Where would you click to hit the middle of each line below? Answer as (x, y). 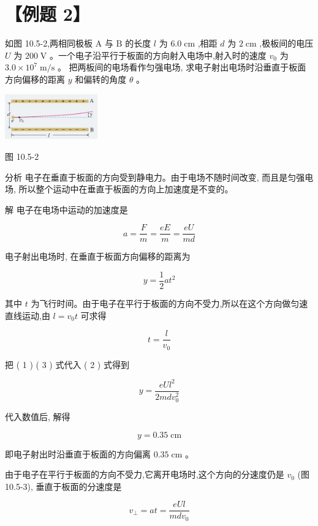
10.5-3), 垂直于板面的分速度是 (63, 486)
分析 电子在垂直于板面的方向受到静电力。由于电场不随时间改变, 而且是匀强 (155, 177)
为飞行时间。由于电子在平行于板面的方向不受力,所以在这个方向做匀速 (169, 303)
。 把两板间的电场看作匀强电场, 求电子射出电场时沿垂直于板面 (182, 67)
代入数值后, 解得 (38, 417)
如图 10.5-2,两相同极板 (49, 43)
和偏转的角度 (101, 79)
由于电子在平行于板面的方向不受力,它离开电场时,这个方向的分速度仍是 (145, 474)
